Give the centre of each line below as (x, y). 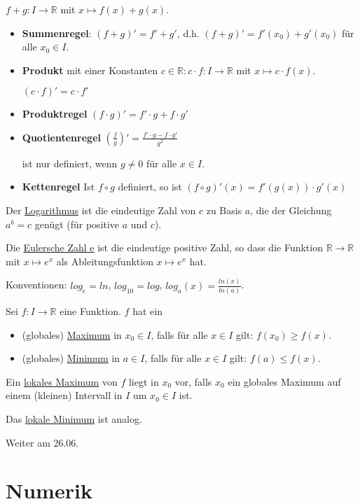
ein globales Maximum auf (284, 381)
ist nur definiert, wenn (70, 163)
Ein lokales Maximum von (62, 381)
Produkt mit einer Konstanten (90, 70)
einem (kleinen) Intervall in (64, 395)
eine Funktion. (90, 311)
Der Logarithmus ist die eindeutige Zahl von (101, 210)
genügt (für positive (77, 224)
